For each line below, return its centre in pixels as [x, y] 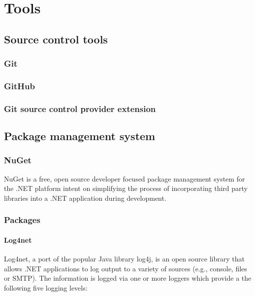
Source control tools [56, 39]
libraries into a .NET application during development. [85, 198]
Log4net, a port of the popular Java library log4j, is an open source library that [124, 259]
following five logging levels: [46, 287]
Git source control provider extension [80, 108]
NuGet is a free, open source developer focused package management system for [125, 178]
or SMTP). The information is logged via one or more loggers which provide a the [128, 278]
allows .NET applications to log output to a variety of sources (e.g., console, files [126, 268]
